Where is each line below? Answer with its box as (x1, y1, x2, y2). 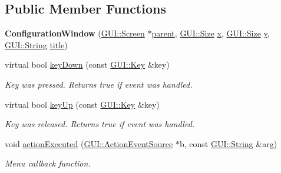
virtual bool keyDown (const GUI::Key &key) (5, 58, 170, 71)
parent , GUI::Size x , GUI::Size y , (151, 27, 270, 39)
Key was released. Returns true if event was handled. (5, 118, 195, 130)
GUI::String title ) (5, 38, 68, 51)
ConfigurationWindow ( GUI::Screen (5, 27, 145, 39)
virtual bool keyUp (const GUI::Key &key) (5, 98, 160, 110)
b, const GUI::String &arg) (179, 137, 277, 149)
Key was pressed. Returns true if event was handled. (5, 78, 193, 90)
